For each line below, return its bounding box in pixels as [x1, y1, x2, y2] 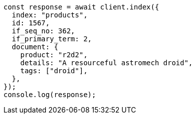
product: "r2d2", [20, 51, 88, 59]
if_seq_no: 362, [11, 27, 75, 35]
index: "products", [11, 11, 88, 19]
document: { [11, 43, 58, 51]
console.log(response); [3, 91, 96, 99]
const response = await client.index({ [3, 3, 159, 11]
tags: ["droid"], [20, 67, 88, 75]
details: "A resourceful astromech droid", [20, 59, 193, 67]
